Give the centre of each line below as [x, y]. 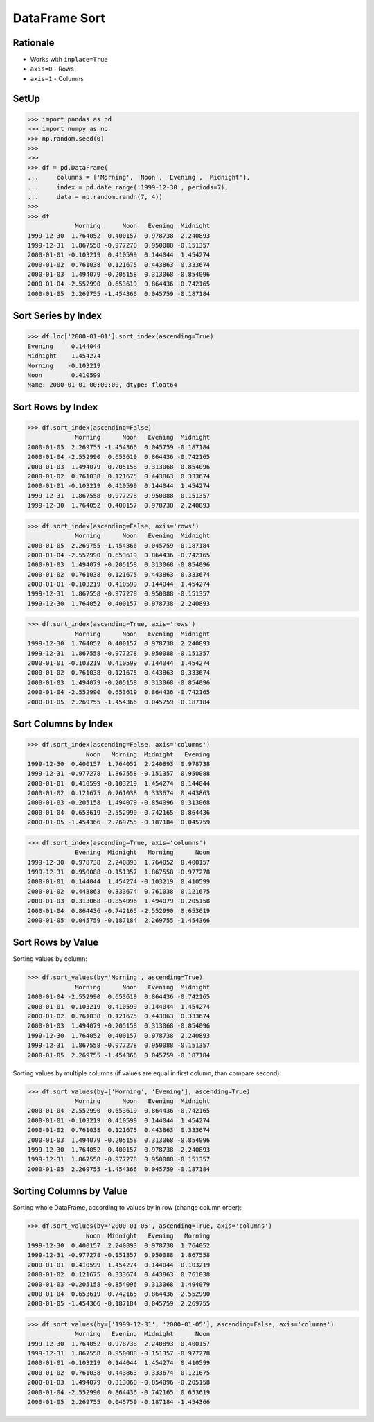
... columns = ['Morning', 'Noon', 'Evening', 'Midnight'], [139, 177]
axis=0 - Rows [52, 69]
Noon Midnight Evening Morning [148, 1235]
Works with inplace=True [69, 60]
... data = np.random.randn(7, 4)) [95, 197]
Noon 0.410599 [64, 375]
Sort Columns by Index [63, 723]
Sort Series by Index [57, 316]
